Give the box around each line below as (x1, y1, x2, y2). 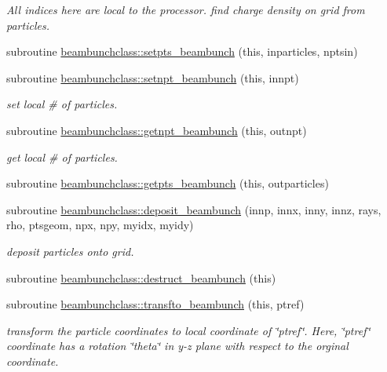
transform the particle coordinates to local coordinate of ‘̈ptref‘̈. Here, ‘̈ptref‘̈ (6, 322, 371, 338)
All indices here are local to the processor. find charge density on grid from (6, 2, 365, 17)
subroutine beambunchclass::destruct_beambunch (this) (6, 269, 276, 286)
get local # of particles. (6, 148, 118, 165)
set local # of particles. (6, 96, 118, 112)
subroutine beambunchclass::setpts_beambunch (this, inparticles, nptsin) (6, 43, 358, 60)
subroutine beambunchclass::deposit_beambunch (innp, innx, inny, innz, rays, (6, 201, 382, 217)
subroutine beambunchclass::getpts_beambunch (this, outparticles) (6, 175, 329, 191)
